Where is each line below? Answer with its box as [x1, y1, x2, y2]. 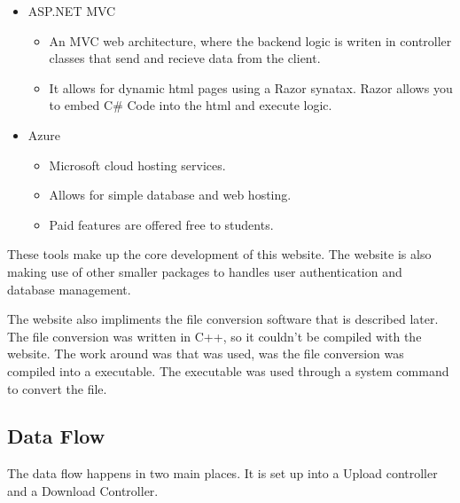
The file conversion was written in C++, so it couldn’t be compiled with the [7, 326, 422, 345]
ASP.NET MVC [27, 2, 116, 20]
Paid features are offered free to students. [49, 215, 274, 233]
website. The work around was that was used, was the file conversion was [7, 344, 404, 363]
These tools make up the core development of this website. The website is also [7, 245, 432, 263]
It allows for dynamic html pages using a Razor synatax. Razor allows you [49, 78, 453, 97]
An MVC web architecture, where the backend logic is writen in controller [49, 31, 452, 50]
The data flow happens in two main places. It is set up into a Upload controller [7, 464, 438, 483]
